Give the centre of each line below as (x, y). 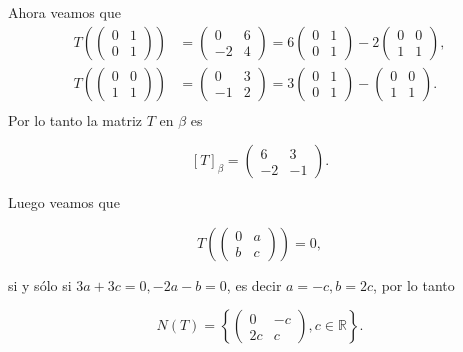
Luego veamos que (64, 202)
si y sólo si (40, 284)
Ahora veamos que (64, 12)
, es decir (254, 284)
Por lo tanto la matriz (75, 119)
